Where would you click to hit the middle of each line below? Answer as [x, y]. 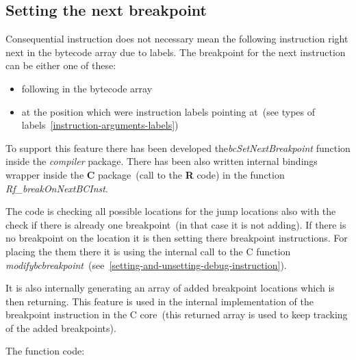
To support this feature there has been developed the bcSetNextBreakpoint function [178, 147]
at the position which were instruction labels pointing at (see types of [168, 111]
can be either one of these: [61, 65]
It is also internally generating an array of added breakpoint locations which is [170, 288]
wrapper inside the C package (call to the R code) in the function [145, 174]
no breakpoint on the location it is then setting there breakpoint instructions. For [177, 238]
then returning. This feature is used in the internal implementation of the [160, 301]
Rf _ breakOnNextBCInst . [57, 188]
